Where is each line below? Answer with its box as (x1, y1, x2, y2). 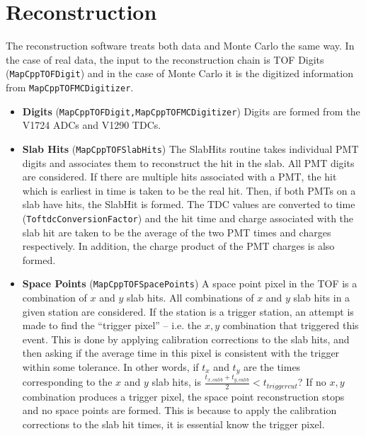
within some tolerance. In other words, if (22, 359, 199, 374)
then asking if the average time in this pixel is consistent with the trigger (22, 345, 340, 360)
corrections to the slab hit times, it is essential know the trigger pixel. (22, 417, 325, 432)
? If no (297, 374, 326, 389)
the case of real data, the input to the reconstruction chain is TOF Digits (6, 52, 324, 67)
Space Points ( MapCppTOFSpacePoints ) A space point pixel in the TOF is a (22, 276, 358, 291)
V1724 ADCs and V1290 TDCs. (22, 117, 161, 132)
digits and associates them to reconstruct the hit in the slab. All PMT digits (22, 155, 355, 170)
